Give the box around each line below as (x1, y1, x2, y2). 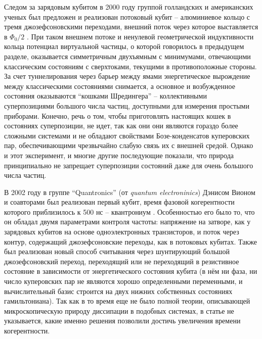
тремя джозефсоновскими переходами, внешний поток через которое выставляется (4, 21, 258, 32)
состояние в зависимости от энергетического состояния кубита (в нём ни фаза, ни (4, 266, 257, 276)
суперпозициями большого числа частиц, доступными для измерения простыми (4, 100, 249, 111)
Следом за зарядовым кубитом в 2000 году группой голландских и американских (4, 2, 253, 12)
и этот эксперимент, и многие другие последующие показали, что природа (4, 150, 234, 160)
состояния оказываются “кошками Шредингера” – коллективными (4, 90, 207, 101)
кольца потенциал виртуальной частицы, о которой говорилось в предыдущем (4, 41, 244, 52)
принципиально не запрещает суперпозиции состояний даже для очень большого (4, 160, 253, 170)
